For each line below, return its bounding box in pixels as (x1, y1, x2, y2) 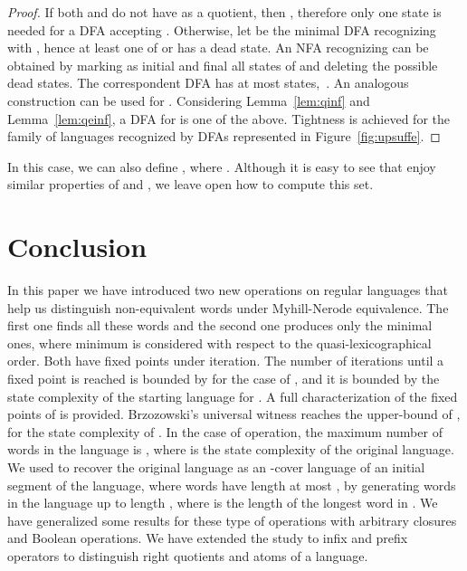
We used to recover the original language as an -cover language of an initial (7, 458, 425, 476)
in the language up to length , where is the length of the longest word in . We (7, 493, 438, 512)
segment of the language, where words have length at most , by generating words (7, 475, 456, 494)
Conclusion (7, 228, 148, 265)
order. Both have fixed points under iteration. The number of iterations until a (7, 351, 444, 370)
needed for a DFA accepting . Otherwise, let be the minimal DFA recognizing (7, 20, 436, 39)
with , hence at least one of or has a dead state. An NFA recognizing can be (7, 38, 429, 57)
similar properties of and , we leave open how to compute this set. (7, 175, 374, 194)
